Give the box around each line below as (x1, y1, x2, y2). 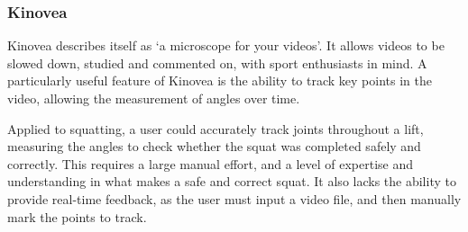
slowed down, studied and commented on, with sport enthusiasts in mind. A (7, 53, 427, 72)
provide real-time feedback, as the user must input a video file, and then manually (7, 189, 462, 208)
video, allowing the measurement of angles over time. (7, 89, 300, 107)
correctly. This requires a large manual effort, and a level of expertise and (7, 154, 414, 173)
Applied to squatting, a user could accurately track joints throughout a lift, (7, 119, 424, 138)
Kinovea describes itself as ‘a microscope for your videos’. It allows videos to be (7, 36, 445, 55)
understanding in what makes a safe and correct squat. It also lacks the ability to (7, 172, 456, 191)
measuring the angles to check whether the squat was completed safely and (7, 137, 421, 156)
